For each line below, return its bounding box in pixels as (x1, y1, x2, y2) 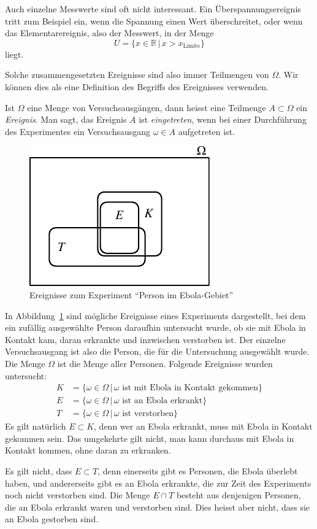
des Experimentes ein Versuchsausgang (5, 125, 151, 137)
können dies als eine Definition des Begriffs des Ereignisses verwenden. (5, 80, 269, 93)
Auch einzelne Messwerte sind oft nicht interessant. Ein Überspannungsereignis (5, 2, 301, 15)
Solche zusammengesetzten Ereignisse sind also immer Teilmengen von (5, 68, 269, 81)
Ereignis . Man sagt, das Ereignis (5, 113, 127, 126)
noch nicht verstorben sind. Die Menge (5, 488, 150, 501)
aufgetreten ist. (178, 125, 235, 137)
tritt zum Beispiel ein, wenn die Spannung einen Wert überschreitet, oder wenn (5, 14, 303, 27)
